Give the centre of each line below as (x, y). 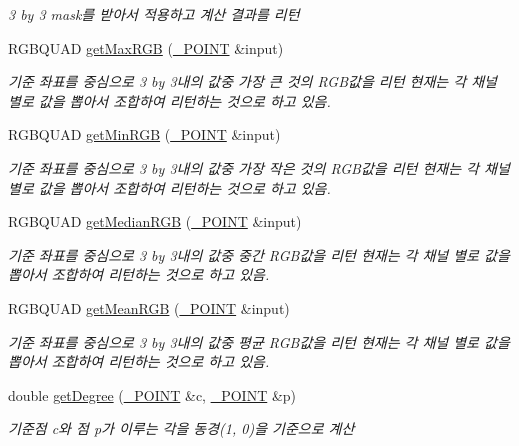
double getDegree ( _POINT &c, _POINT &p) (152, 394)
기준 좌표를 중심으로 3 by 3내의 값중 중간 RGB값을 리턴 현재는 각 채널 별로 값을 (259, 254)
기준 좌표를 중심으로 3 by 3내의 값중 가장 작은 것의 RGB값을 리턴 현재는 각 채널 (259, 167)
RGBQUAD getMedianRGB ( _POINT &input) (155, 221)
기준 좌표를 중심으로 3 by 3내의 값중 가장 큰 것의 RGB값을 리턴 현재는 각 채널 (252, 81)
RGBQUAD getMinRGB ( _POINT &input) (144, 134)
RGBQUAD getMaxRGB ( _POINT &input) (146, 47)
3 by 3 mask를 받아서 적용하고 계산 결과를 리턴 (154, 14)
